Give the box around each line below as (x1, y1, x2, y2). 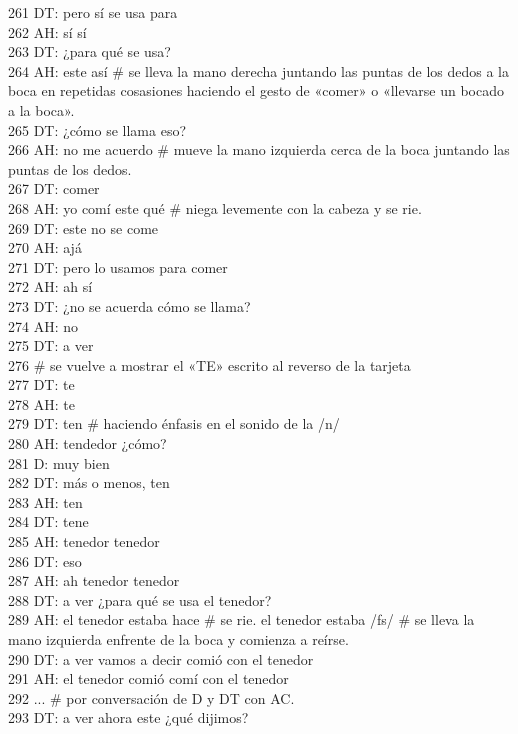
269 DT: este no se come (8, 217, 159, 238)
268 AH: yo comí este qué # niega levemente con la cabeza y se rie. (8, 197, 422, 218)
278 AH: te (8, 393, 75, 414)
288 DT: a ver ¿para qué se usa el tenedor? (8, 589, 272, 610)
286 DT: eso (8, 550, 82, 571)
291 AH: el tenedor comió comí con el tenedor (8, 668, 289, 689)
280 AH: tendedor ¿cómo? (8, 433, 167, 454)
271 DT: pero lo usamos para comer (8, 256, 228, 277)
